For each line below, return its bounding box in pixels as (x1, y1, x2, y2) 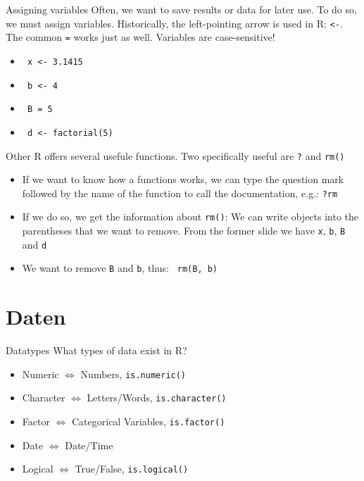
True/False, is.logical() (75, 461, 189, 476)
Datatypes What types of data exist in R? (6, 343, 187, 358)
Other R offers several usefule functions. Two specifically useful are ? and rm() (6, 148, 345, 163)
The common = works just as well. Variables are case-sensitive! (6, 30, 275, 44)
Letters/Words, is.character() (87, 390, 227, 405)
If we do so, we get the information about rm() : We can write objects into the (22, 209, 359, 224)
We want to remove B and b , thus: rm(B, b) (22, 261, 218, 275)
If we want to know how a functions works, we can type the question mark (22, 172, 344, 187)
